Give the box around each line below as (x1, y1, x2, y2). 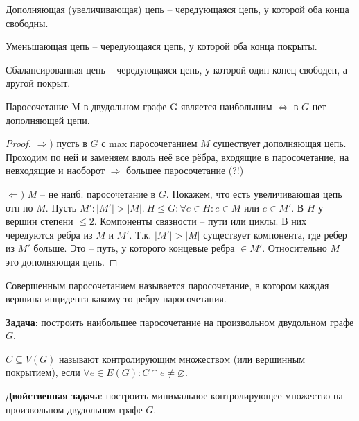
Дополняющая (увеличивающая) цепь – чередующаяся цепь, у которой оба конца (6, 2, 349, 16)
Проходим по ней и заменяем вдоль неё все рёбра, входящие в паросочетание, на (6, 149, 349, 164)
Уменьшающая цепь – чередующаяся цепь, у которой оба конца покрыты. (6, 39, 317, 53)
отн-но (6, 200, 33, 214)
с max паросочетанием (101, 136, 198, 151)
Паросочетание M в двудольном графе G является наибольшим (6, 98, 272, 113)
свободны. (6, 15, 49, 30)
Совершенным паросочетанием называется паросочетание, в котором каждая (6, 277, 329, 292)
